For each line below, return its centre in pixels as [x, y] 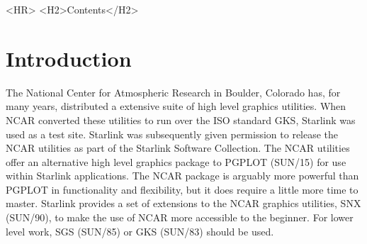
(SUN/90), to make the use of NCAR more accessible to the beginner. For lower [180, 217]
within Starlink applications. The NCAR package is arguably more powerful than [182, 176]
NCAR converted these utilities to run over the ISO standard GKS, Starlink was [181, 120]
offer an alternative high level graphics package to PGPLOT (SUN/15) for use [176, 161]
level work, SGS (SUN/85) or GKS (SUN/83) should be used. [140, 231]
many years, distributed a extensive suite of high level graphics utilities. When [176, 106]
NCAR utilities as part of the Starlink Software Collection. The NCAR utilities [178, 148]
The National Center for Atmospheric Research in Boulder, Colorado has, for [173, 92]
